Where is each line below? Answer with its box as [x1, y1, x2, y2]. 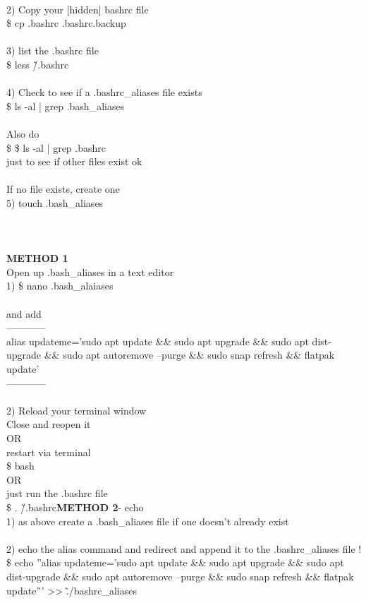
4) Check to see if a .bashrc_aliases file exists [6, 85, 202, 100]
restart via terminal [6, 444, 91, 459]
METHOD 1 [6, 251, 68, 265]
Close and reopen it [6, 417, 91, 431]
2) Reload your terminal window [6, 402, 147, 417]
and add [6, 306, 42, 321]
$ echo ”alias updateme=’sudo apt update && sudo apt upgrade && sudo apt [6, 555, 344, 570]
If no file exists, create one [6, 181, 120, 196]
